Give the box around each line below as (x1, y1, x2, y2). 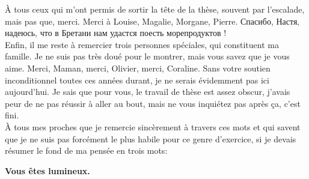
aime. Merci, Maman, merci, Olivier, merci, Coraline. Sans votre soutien (5, 61, 271, 74)
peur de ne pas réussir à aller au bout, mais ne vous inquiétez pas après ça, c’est (5, 97, 301, 109)
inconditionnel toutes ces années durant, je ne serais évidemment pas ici (5, 73, 269, 86)
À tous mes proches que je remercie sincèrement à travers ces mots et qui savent (5, 120, 301, 133)
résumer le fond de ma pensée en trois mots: (5, 144, 168, 157)
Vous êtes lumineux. (5, 164, 90, 177)
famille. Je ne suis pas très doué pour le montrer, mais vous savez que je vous (5, 50, 290, 62)
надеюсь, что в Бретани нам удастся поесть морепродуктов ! (5, 26, 227, 39)
